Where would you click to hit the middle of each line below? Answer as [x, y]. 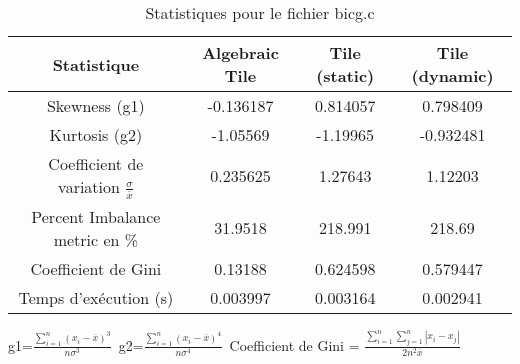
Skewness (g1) [95, 105]
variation [89, 186]
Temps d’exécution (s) [96, 297]
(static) [345, 75]
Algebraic [240, 52]
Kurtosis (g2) [96, 134]
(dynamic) [452, 75]
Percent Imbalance [96, 216]
